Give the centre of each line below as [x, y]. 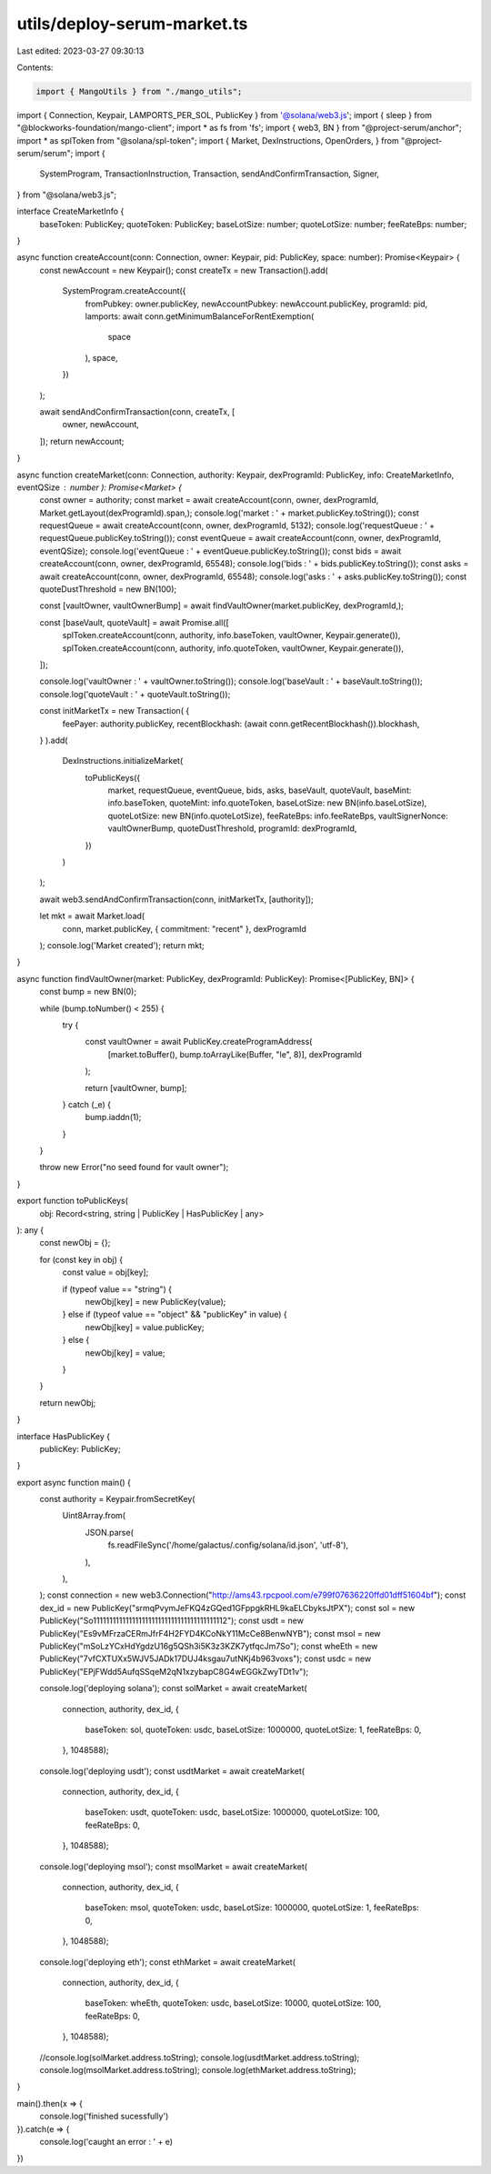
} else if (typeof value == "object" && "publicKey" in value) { [175, 1315]
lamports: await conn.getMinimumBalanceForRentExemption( [200, 316]
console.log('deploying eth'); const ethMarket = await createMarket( [167, 1962]
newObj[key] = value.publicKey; [145, 1327]
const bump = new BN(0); [88, 992]
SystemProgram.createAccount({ [124, 291]
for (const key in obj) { [81, 1259]
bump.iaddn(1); [113, 1117]
